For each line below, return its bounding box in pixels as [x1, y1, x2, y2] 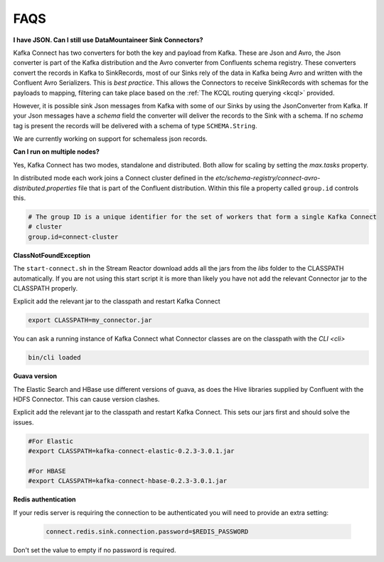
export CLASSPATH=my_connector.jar [28, 316, 152, 324]
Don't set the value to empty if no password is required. [13, 546, 176, 554]
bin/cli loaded [28, 353, 81, 362]
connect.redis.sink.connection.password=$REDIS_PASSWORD [46, 527, 249, 536]
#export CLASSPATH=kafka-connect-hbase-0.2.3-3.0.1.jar [28, 477, 228, 485]
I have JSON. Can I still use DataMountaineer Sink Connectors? [13, 36, 203, 44]
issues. [13, 417, 35, 427]
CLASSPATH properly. [13, 283, 78, 292]
